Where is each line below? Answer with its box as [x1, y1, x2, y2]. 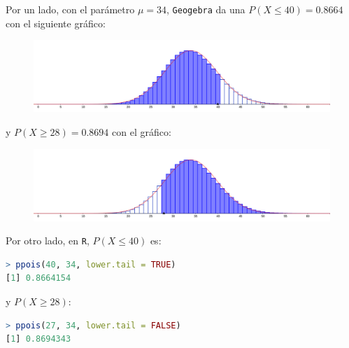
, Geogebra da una [166, 2, 245, 16]
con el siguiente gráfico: [6, 15, 106, 30]
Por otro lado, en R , [6, 233, 90, 248]
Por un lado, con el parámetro [6, 2, 135, 16]
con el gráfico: [112, 124, 171, 139]
